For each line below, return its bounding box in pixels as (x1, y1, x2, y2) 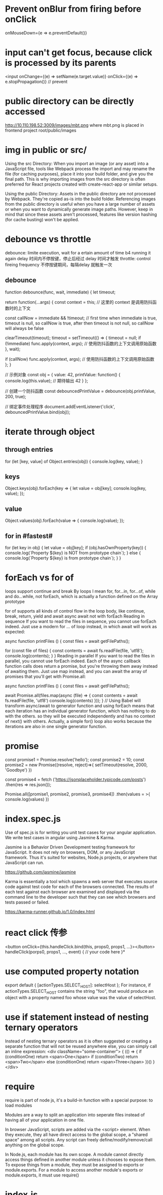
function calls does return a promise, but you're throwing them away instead (5, 663, 158, 669)
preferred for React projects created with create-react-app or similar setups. (5, 181, 158, 187)
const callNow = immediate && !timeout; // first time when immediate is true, (5, 315, 157, 321)
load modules (5, 1102, 33, 1108)
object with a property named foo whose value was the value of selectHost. (5, 995, 157, 1001)
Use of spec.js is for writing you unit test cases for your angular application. (5, 829, 157, 835)
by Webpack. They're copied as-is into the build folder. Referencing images (5, 196, 156, 202)
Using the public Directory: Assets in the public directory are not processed (5, 191, 156, 196)
